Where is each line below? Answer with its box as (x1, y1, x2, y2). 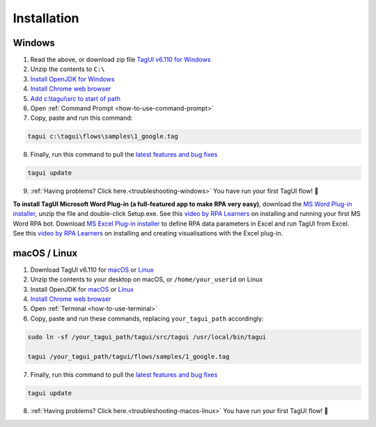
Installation (13, 10, 79, 26)
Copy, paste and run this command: (30, 114, 133, 122)
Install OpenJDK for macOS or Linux (30, 285, 134, 293)
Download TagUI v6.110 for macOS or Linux (30, 265, 155, 274)
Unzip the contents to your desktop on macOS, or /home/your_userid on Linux (30, 275, 263, 284)
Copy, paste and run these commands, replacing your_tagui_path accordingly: (30, 314, 264, 323)
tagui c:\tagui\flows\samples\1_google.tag (27, 132, 179, 141)
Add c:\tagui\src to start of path (30, 94, 121, 102)
